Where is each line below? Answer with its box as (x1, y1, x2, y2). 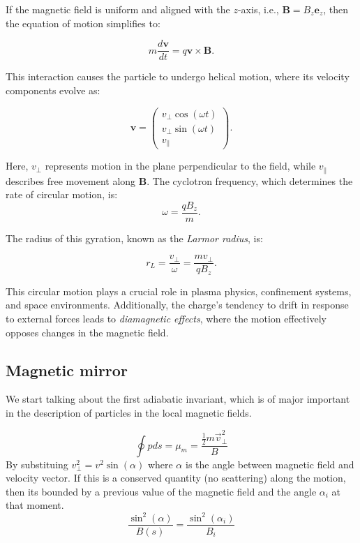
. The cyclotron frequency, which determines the (147, 173, 353, 188)
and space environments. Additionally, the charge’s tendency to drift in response (6, 297, 349, 312)
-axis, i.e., (237, 2, 279, 16)
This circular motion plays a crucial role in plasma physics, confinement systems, (6, 283, 352, 298)
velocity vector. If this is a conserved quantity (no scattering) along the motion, (6, 470, 346, 485)
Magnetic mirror (6, 359, 128, 380)
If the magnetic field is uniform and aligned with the (6, 2, 230, 16)
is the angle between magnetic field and (185, 456, 354, 471)
